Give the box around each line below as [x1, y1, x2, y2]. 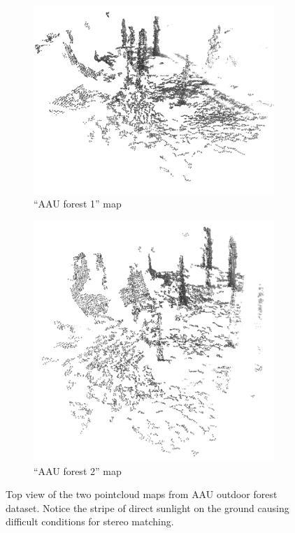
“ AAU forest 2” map [34, 463, 122, 478]
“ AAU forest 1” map [34, 196, 122, 211]
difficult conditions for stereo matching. [6, 514, 174, 529]
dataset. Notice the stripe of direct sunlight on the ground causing [6, 500, 289, 515]
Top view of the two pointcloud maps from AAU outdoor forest [6, 487, 278, 502]
